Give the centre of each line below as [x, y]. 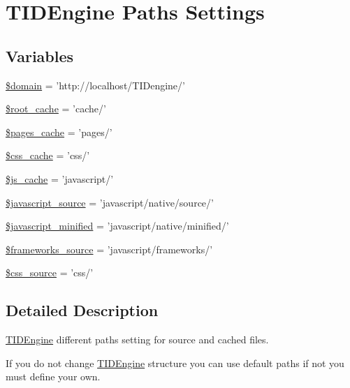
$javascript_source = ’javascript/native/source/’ [110, 202]
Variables [40, 55]
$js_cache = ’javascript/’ [60, 178]
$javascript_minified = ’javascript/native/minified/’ [117, 226]
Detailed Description [82, 310]
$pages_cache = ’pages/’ [59, 132]
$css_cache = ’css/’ [48, 155]
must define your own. [53, 376]
